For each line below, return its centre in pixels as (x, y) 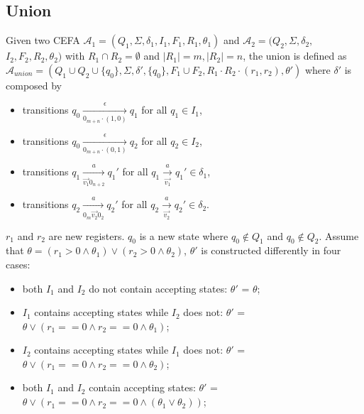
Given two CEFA (43, 40)
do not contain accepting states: (158, 288)
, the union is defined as (295, 56)
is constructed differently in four (271, 250)
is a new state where (184, 235)
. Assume (339, 235)
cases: (18, 264)
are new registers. (87, 235)
